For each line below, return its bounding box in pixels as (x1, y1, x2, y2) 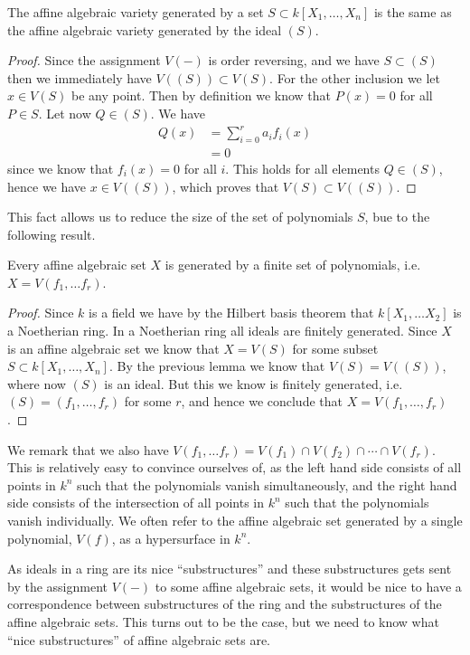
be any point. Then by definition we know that (71, 86, 332, 105)
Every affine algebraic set (7, 255, 146, 274)
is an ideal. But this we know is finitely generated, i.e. (104, 374, 403, 393)
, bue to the (364, 207, 430, 226)
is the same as (373, 3, 452, 21)
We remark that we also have (7, 440, 169, 459)
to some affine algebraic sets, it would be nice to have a (155, 576, 462, 595)
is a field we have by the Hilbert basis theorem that (89, 303, 374, 322)
